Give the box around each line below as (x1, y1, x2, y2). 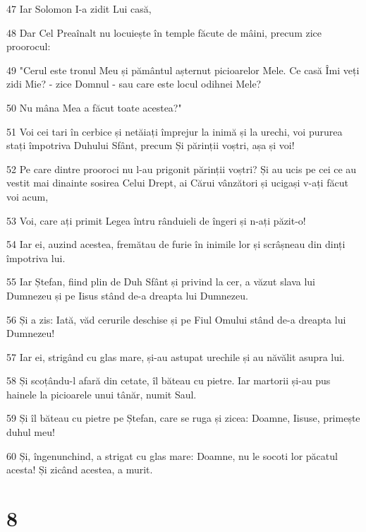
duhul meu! (6, 425, 55, 439)
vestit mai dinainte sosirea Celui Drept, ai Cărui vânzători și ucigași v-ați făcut (6, 175, 348, 190)
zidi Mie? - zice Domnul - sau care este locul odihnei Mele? (6, 76, 262, 91)
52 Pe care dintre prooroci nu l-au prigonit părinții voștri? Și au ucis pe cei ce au (6, 161, 357, 176)
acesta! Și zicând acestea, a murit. (6, 462, 153, 477)
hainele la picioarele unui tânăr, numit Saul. (6, 386, 197, 401)
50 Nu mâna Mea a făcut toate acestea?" (6, 100, 182, 114)
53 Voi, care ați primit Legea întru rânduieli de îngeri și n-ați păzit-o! (6, 213, 306, 227)
